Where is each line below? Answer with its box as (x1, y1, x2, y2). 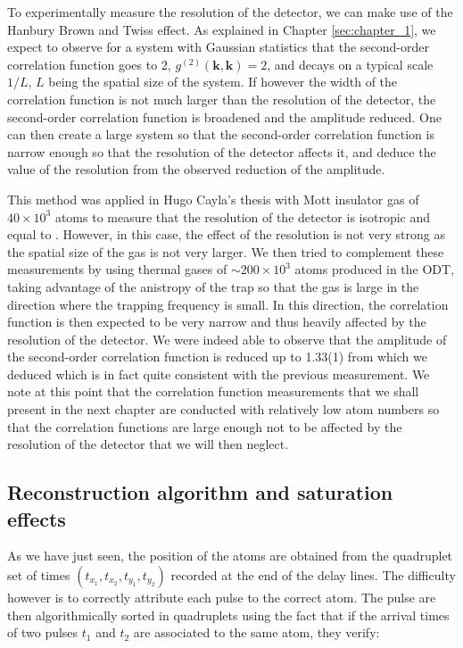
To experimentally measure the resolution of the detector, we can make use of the (7, 3, 453, 21)
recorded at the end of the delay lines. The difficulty (170, 566, 456, 585)
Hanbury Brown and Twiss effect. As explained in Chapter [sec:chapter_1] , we (7, 20, 436, 38)
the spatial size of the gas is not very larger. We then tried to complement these (7, 242, 444, 261)
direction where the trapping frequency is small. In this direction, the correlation (7, 295, 449, 313)
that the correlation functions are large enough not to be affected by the (7, 417, 402, 436)
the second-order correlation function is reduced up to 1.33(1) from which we (7, 347, 427, 366)
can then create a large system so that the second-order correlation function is (7, 125, 434, 144)
